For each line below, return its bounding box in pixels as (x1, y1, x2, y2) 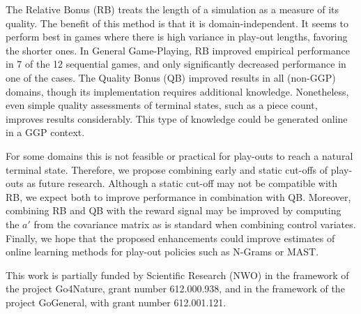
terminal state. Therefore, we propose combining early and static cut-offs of (6, 162, 328, 177)
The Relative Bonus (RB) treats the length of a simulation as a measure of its (6, 2, 339, 16)
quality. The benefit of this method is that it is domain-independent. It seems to (6, 15, 348, 30)
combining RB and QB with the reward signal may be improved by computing (6, 203, 341, 218)
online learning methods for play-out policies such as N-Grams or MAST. (6, 244, 319, 259)
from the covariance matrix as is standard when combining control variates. (33, 216, 356, 231)
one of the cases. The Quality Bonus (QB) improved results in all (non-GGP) (6, 70, 336, 84)
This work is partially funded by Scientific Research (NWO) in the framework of (6, 267, 349, 282)
